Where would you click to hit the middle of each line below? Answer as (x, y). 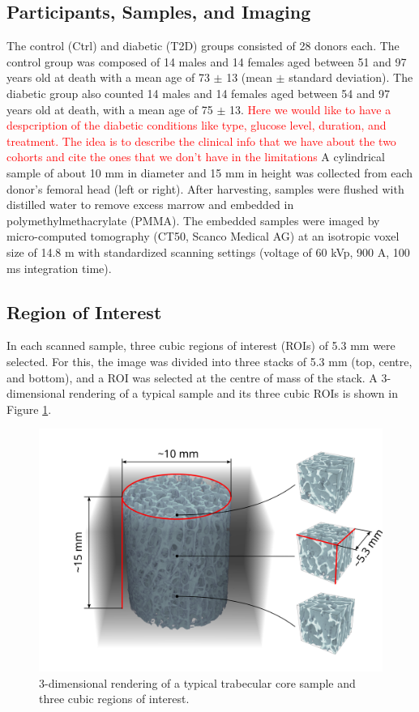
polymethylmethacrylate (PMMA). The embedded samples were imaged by (193, 220)
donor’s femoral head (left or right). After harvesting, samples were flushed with (205, 188)
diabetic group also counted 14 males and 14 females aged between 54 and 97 (199, 93)
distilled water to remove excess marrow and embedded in (150, 205)
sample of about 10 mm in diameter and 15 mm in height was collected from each (210, 172)
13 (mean (249, 77)
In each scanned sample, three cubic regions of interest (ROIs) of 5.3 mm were (201, 345)
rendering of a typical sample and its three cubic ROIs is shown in (233, 393)
